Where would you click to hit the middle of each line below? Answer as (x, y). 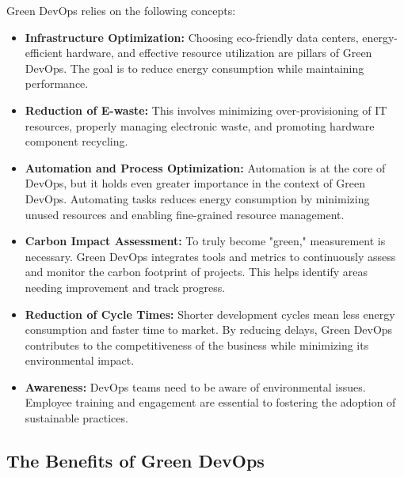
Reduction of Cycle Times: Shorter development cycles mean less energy (210, 314)
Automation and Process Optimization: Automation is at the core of (205, 167)
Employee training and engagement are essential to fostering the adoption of (210, 402)
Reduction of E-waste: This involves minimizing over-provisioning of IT (206, 110)
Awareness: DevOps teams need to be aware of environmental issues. (195, 386)
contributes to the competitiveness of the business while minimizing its (197, 344)
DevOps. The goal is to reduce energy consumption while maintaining (194, 68)
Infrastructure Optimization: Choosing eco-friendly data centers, (192, 37)
